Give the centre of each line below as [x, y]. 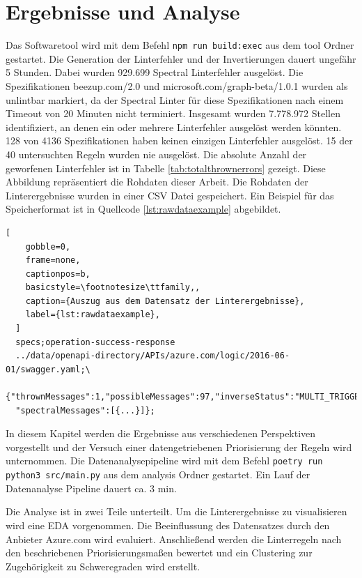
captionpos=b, [58, 274]
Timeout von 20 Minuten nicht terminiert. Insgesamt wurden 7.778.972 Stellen [173, 113]
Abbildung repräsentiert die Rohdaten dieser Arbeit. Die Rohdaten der [157, 182]
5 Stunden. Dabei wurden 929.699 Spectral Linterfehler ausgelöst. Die [155, 72]
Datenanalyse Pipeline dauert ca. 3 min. [91, 488]
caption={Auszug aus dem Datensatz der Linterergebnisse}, [165, 301]
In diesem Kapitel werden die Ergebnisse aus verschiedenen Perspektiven [161, 433]
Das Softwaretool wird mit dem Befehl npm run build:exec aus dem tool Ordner [180, 45]
